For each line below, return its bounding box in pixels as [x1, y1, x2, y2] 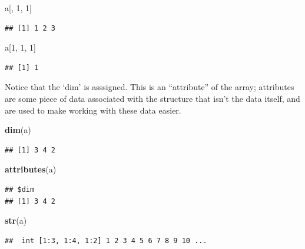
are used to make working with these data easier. [5, 104, 181, 116]
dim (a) [5, 124, 31, 136]
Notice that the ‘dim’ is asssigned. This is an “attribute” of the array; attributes [5, 81, 294, 93]
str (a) [5, 214, 27, 227]
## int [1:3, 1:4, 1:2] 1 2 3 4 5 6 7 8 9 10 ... [5, 236, 207, 245]
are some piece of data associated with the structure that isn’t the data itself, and [5, 92, 300, 104]
